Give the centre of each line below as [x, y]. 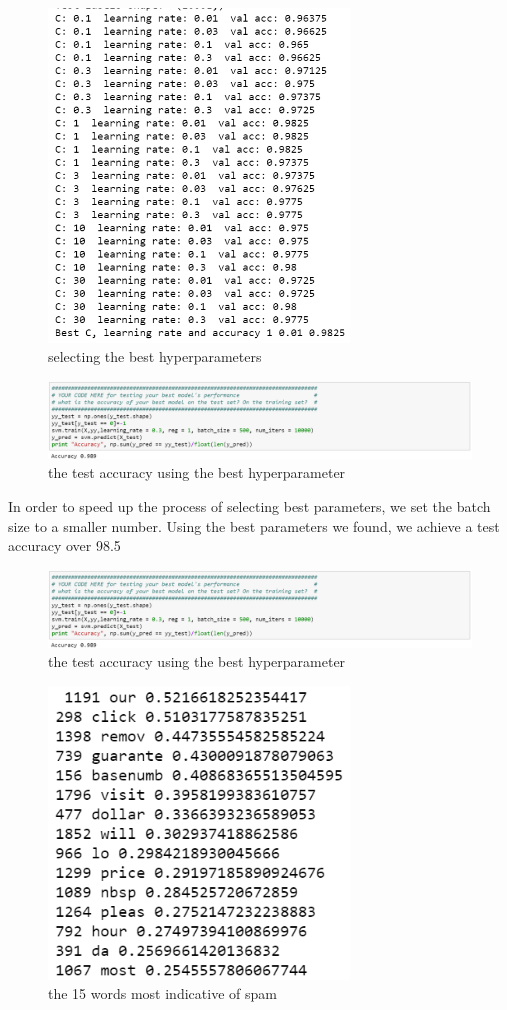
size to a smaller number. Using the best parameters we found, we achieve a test [254, 525]
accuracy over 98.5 [64, 545]
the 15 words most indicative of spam [162, 993]
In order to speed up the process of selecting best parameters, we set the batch [249, 506]
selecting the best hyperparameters [155, 356]
